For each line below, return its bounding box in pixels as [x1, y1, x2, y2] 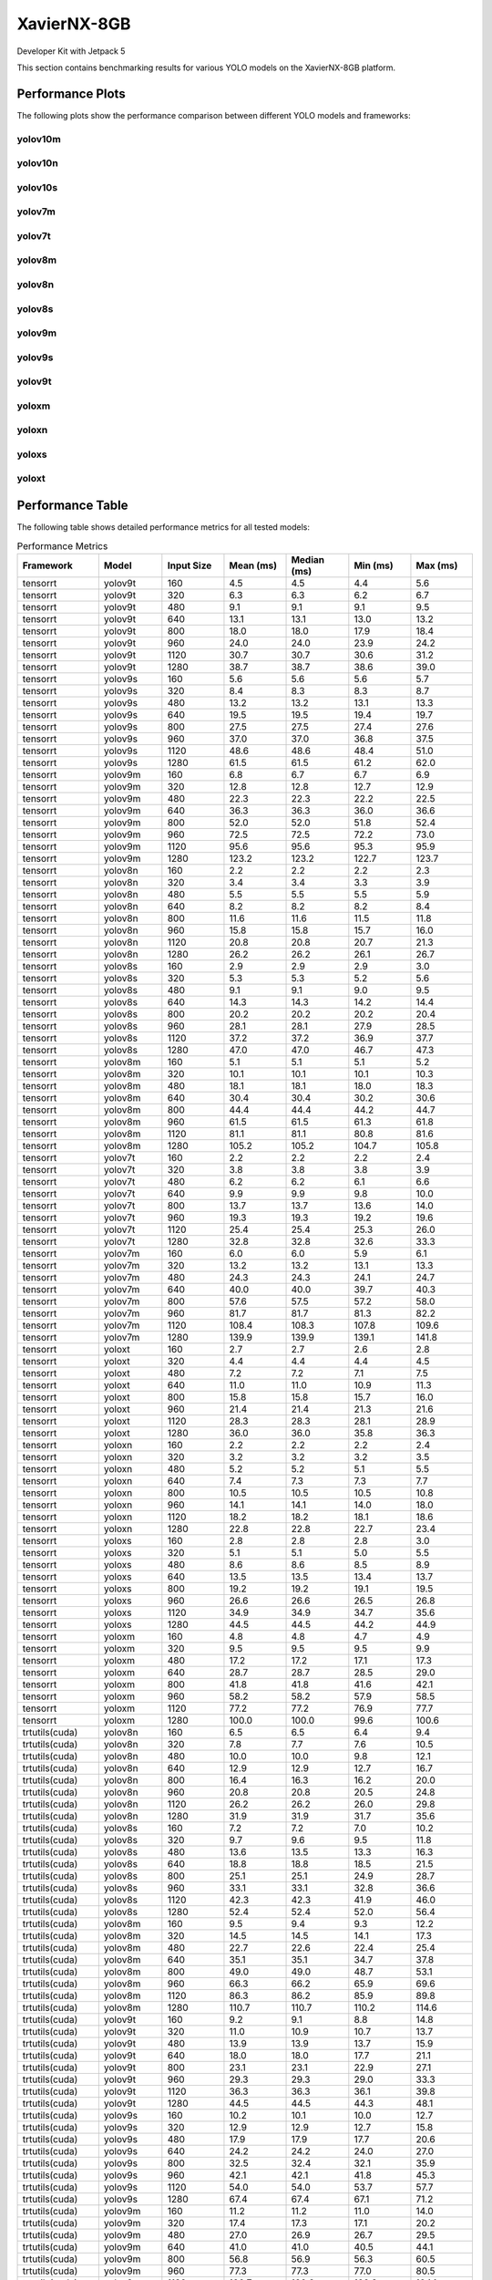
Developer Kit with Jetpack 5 [16, 46, 126, 57]
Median [291, 553, 325, 565]
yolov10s [16, 181, 58, 193]
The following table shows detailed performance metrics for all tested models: [16, 522, 310, 533]
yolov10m [16, 132, 61, 145]
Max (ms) [415, 559, 458, 572]
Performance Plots [16, 86, 127, 101]
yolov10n [16, 157, 58, 170]
